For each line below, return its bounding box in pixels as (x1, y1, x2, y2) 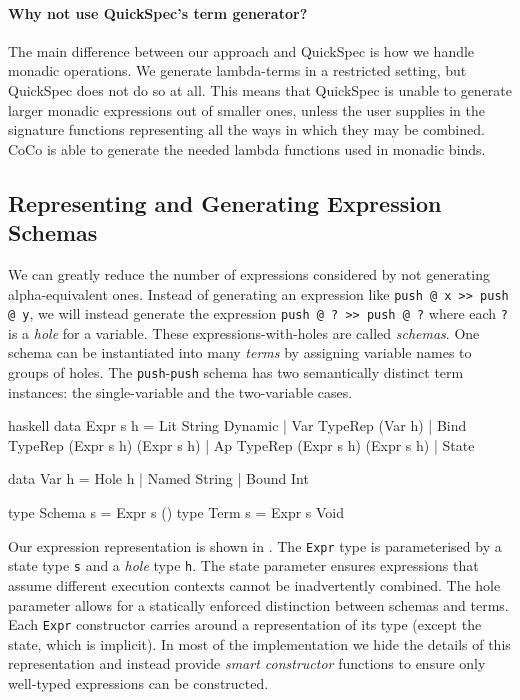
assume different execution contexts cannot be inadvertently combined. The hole (8, 574, 501, 595)
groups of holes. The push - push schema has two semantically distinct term (8, 362, 464, 383)
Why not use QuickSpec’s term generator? (8, 2, 308, 23)
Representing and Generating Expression (8, 187, 442, 218)
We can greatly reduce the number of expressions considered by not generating (8, 263, 490, 284)
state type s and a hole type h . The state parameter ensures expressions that (8, 555, 479, 576)
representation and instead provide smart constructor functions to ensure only (8, 653, 486, 674)
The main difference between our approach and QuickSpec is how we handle (8, 40, 475, 61)
